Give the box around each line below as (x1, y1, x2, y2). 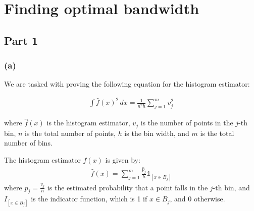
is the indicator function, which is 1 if (31, 193, 147, 204)
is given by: (105, 154, 140, 165)
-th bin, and (213, 182, 250, 192)
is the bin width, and (124, 127, 189, 138)
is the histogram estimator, (46, 117, 130, 128)
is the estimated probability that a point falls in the (47, 182, 208, 192)
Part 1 (4, 32, 38, 48)
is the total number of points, (25, 127, 116, 138)
